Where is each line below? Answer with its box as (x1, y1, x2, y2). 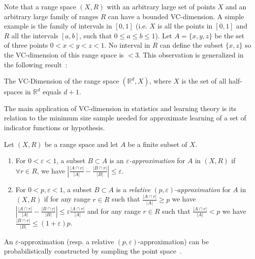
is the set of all (181, 76, 226, 86)
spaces (4, 86, 23, 97)
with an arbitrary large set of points (106, 1, 216, 11)
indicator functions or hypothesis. (4, 122, 105, 132)
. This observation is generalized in (138, 49, 244, 59)
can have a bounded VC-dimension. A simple (108, 11, 244, 21)
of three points (4, 40, 48, 50)
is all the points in (158, 21, 213, 31)
